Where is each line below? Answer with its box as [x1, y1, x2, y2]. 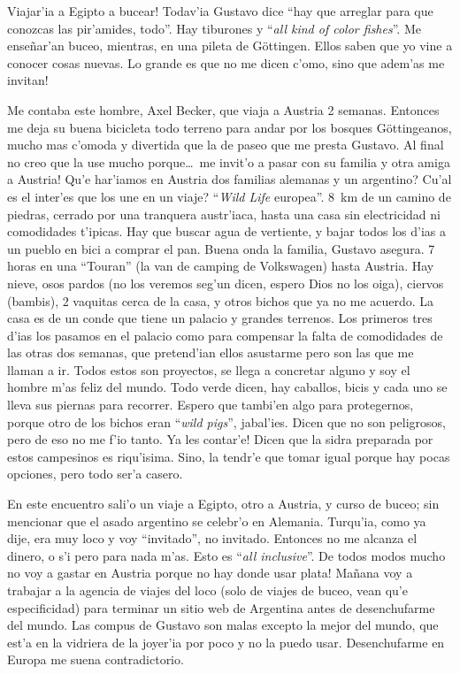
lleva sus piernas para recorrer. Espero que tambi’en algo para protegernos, [7, 395, 414, 414]
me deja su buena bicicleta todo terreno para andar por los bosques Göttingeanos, [7, 118, 452, 136]
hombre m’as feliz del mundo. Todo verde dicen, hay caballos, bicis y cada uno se [7, 378, 448, 396]
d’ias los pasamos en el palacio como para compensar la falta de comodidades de [7, 326, 443, 344]
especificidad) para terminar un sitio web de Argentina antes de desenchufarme [7, 598, 435, 617]
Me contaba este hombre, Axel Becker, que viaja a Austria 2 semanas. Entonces [7, 100, 440, 119]
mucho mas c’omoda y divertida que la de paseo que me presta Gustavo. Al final [7, 135, 444, 154]
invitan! [7, 71, 49, 89]
